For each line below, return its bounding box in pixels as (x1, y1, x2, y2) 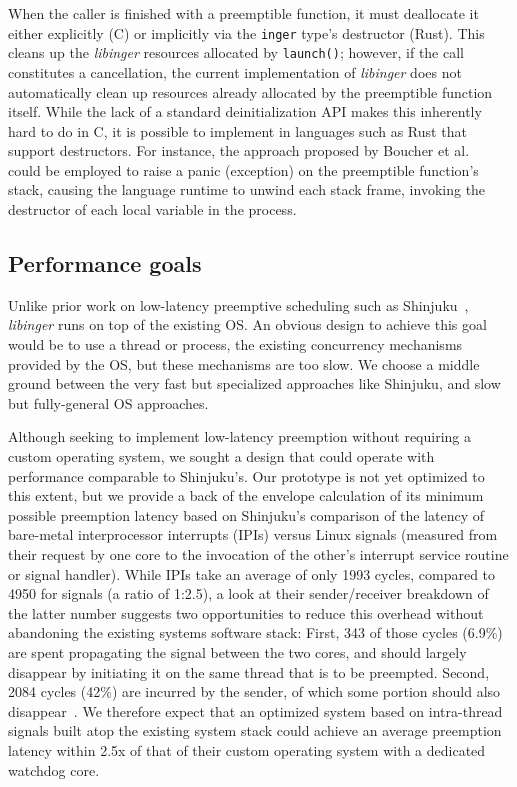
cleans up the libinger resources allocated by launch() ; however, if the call (8, 42, 464, 63)
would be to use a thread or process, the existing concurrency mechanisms (8, 334, 463, 355)
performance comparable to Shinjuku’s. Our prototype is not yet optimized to (8, 465, 485, 486)
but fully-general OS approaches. (8, 392, 209, 413)
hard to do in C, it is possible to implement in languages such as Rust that (8, 120, 467, 141)
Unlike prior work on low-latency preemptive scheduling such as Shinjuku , (8, 294, 469, 315)
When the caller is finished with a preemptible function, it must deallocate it (8, 3, 479, 23)
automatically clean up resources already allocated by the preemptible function (8, 81, 493, 102)
